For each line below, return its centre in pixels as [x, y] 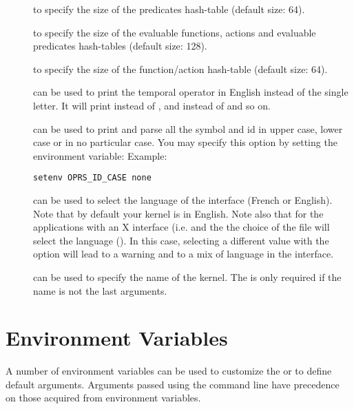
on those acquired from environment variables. [103, 398]
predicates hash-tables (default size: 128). [120, 46]
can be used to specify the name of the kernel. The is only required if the [187, 276]
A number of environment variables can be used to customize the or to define [169, 371]
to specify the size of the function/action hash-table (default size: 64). [180, 69]
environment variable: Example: [100, 155]
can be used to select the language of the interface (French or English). [183, 200]
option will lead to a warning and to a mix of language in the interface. [184, 254]
